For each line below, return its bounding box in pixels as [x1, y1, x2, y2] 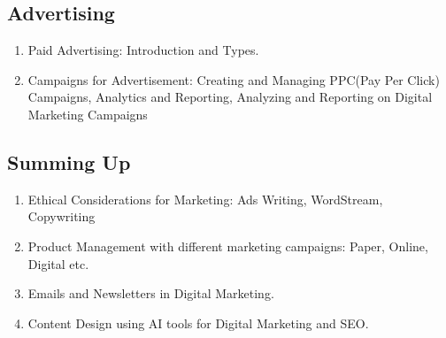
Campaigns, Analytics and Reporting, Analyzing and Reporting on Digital [27, 88, 433, 106]
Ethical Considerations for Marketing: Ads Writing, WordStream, [27, 189, 383, 208]
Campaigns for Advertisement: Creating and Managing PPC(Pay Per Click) [27, 70, 440, 88]
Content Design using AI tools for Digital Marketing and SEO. [27, 313, 369, 332]
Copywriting [27, 207, 96, 226]
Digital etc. [27, 254, 89, 273]
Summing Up [7, 148, 131, 175]
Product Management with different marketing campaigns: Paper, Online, [27, 236, 428, 255]
